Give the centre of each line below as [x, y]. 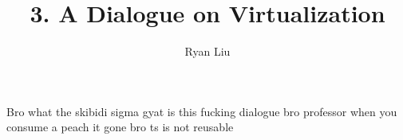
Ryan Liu [207, 51]
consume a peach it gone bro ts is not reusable [120, 127]
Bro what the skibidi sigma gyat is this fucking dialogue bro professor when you [202, 111]
